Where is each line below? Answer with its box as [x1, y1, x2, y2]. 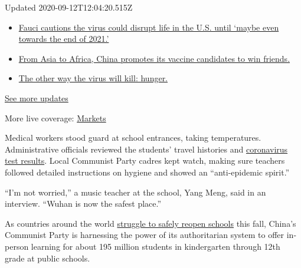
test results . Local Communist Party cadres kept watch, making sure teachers [5, 154, 285, 167]
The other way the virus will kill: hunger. [18, 72, 168, 84]
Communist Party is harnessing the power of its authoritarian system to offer [5, 229, 284, 241]
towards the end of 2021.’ [18, 32, 109, 45]
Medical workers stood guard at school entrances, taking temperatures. [5, 131, 261, 144]
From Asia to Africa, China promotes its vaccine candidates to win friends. [18, 52, 290, 64]
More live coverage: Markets [5, 111, 106, 124]
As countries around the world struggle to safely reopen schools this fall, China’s [5, 217, 296, 229]
